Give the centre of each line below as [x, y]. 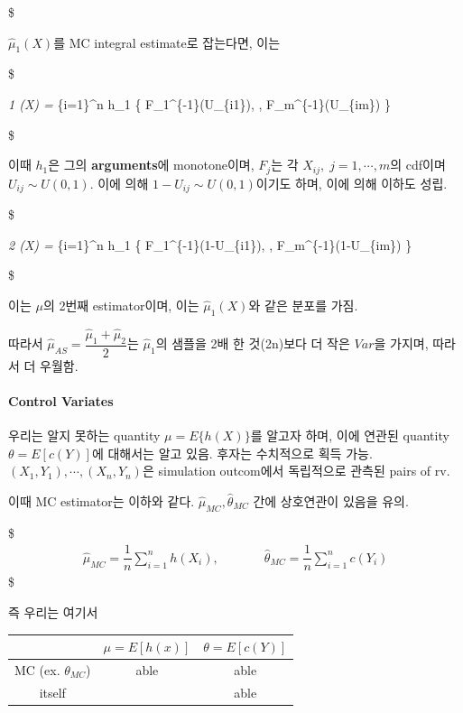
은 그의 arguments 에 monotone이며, [151, 165]
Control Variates [61, 400]
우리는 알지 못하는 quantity [84, 435]
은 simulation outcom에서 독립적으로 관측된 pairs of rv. [296, 471]
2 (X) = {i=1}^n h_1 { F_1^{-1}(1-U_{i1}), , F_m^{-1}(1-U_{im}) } [210, 244]
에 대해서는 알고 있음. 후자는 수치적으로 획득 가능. [232, 453]
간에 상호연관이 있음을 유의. [331, 500]
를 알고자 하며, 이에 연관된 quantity [350, 435]
